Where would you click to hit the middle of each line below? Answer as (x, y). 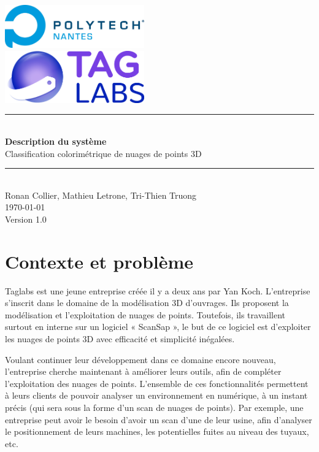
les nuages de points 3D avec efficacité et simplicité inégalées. (120, 339)
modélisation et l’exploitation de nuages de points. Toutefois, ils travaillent (145, 314)
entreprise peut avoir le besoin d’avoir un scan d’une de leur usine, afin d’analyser (159, 419)
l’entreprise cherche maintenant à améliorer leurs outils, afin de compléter (143, 371)
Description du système (56, 141)
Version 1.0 (26, 219)
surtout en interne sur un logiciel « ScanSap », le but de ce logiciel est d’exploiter (158, 327)
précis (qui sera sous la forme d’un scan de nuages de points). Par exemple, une (154, 407)
